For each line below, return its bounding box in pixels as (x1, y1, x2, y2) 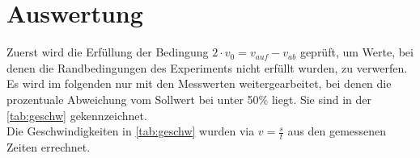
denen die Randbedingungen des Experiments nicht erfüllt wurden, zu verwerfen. (6, 59, 408, 76)
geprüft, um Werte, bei (299, 44, 414, 60)
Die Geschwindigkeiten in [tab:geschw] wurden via (6, 123, 255, 139)
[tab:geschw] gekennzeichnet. (6, 106, 147, 123)
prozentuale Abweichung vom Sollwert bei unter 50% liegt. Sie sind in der (6, 90, 371, 107)
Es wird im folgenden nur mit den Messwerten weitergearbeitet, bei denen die (6, 75, 392, 92)
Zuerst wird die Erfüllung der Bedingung (6, 44, 209, 60)
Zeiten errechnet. (6, 138, 91, 155)
